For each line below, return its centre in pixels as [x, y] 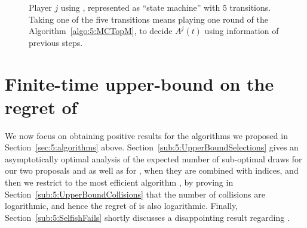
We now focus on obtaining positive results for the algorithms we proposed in [146, 135]
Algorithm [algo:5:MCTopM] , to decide [101, 31]
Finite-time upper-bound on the [139, 83]
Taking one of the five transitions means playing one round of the [148, 19]
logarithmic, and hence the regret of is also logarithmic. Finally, [122, 206]
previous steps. [56, 42]
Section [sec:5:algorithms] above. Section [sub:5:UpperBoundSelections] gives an [152, 147]
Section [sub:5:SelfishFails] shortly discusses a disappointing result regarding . [147, 217]
